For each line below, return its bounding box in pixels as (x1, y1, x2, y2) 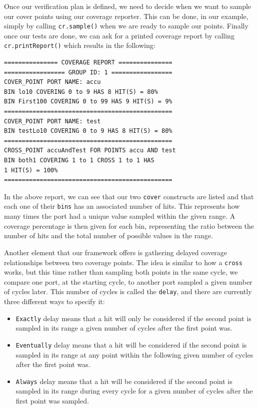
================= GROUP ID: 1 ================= (4, 68, 172, 76)
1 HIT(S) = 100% (4, 166, 58, 174)
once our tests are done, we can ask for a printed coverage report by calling (4, 30, 234, 40)
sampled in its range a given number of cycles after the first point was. (15, 323, 232, 333)
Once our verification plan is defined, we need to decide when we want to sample (4, 1, 251, 11)
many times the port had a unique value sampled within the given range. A (4, 211, 235, 221)
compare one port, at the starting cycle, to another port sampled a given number (4, 276, 252, 287)
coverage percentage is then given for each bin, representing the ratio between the (4, 220, 254, 231)
